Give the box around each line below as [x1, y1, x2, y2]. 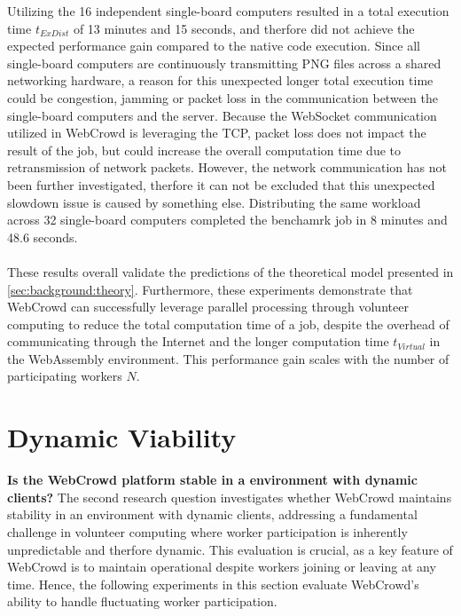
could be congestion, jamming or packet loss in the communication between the [7, 88, 438, 107]
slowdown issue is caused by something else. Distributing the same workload [7, 193, 421, 211]
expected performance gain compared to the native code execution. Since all [7, 36, 420, 55]
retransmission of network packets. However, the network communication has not [7, 158, 447, 177]
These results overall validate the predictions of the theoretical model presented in [7, 262, 454, 280]
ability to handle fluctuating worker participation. [7, 592, 277, 611]
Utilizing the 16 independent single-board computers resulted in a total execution [7, 2, 449, 20]
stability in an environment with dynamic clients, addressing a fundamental [7, 505, 418, 524]
